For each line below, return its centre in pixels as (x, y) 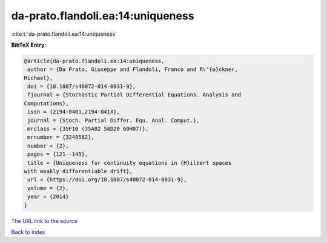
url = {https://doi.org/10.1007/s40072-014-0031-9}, (107, 180)
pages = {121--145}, (58, 154)
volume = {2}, (48, 188)
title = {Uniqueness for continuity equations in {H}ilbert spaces (130, 163)
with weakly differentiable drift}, (78, 171)
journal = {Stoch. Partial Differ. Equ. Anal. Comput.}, (114, 120)
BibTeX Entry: (29, 45)
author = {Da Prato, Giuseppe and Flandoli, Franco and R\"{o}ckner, (133, 69)
